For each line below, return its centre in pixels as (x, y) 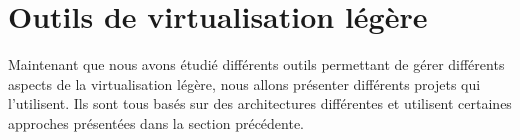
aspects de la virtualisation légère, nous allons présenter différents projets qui (244, 83)
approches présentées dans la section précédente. (156, 122)
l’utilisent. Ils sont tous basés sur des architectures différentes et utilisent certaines (260, 103)
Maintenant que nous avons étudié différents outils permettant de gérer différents (256, 64)
